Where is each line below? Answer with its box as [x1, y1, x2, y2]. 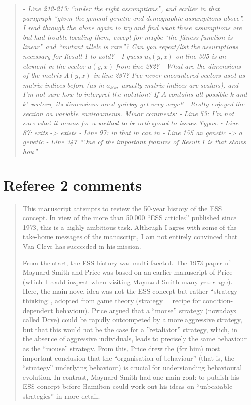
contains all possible [168, 89, 228, 99]
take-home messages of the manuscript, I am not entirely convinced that [22, 231, 238, 242]
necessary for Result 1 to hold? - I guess [22, 51, 142, 61]
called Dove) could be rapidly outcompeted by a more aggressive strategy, [22, 315, 242, 325]
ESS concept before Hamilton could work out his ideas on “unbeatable [22, 381, 233, 391]
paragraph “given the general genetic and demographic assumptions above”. [22, 13, 244, 23]
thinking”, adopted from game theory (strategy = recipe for [22, 295, 201, 305]
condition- [202, 295, 233, 305]
